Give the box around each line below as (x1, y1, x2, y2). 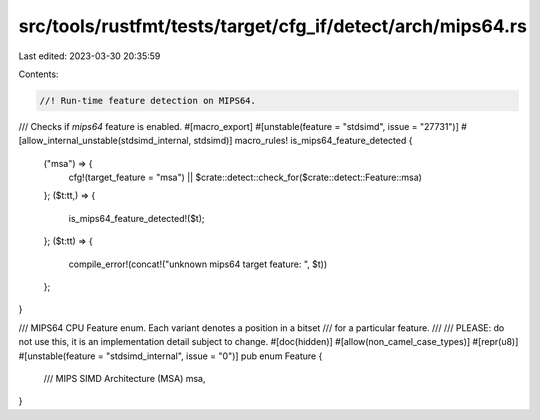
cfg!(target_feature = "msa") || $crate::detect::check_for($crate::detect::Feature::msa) (68, 171, 422, 184)
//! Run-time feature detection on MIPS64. (39, 95, 257, 106)
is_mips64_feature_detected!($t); (68, 212, 205, 224)
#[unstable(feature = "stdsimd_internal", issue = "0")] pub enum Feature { (18, 350, 323, 362)
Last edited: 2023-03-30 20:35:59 (18, 50, 161, 62)
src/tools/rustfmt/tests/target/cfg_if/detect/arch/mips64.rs (18, 15, 527, 37)
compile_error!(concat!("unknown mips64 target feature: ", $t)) (68, 258, 328, 270)
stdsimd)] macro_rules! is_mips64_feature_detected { (193, 135, 413, 147)
